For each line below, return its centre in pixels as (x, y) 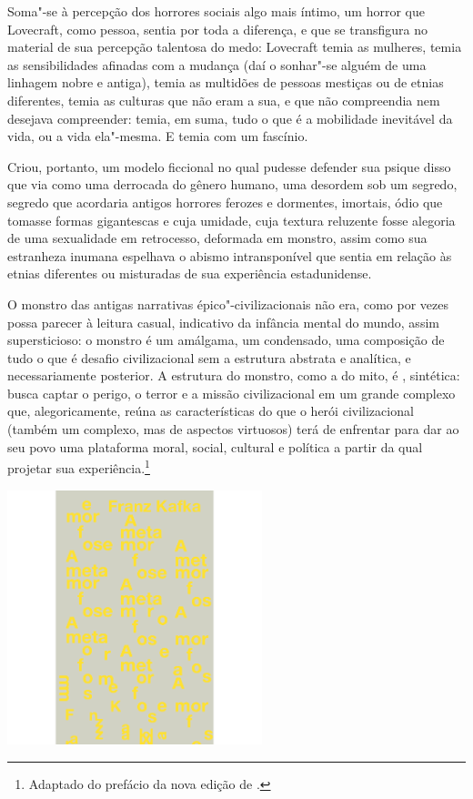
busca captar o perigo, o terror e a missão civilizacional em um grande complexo (231, 393)
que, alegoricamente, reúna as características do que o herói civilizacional (211, 411)
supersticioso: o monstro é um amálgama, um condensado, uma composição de (226, 340)
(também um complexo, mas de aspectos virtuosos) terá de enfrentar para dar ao (233, 429)
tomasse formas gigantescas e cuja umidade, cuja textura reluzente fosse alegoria (231, 220)
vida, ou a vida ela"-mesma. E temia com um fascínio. (158, 136)
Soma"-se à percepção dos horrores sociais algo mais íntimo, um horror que (216, 11)
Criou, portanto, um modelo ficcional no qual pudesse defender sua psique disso (229, 166)
